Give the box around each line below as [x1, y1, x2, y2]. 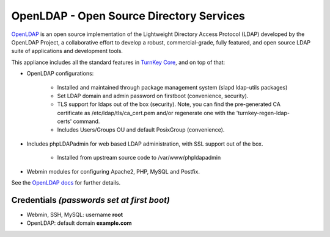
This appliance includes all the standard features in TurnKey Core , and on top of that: [11, 58, 226, 66]
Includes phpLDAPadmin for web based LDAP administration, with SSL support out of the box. [26, 140, 263, 147]
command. [73, 118, 100, 125]
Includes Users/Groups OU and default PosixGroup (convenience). [57, 126, 225, 133]
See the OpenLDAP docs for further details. [11, 179, 121, 186]
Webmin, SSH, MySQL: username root [26, 211, 123, 218]
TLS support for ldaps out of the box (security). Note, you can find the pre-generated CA [57, 101, 281, 108]
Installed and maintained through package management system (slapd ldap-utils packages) [57, 83, 288, 91]
